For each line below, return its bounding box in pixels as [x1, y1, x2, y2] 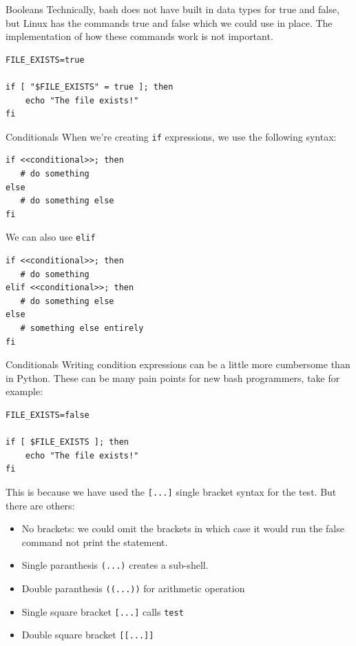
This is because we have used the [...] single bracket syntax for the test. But [6, 484, 337, 498]
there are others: [6, 498, 75, 512]
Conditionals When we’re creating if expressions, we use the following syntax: [6, 129, 337, 143]
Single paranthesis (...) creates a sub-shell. [21, 558, 209, 572]
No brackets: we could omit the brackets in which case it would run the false [21, 521, 344, 536]
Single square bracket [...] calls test [21, 604, 184, 618]
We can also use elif [6, 230, 96, 244]
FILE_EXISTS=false [6, 410, 90, 420]
